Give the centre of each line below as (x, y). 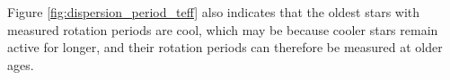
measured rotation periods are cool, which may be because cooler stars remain (223, 29)
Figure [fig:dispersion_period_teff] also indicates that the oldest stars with (214, 12)
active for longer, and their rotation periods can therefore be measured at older (225, 47)
